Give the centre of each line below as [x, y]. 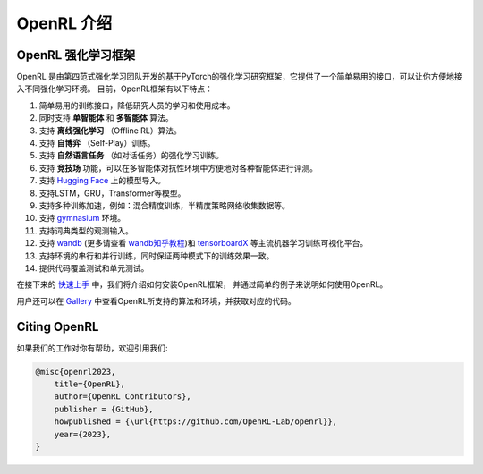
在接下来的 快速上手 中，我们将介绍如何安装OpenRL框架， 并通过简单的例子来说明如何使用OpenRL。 [202, 284]
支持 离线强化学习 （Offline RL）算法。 [110, 131]
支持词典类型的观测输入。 [86, 230]
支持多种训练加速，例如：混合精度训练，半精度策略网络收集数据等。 [164, 205]
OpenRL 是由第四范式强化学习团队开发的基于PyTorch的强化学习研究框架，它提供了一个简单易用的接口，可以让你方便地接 [239, 77]
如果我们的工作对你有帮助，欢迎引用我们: [93, 348]
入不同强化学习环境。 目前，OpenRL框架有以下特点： [115, 89]
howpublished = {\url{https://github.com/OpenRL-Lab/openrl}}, [196, 422]
